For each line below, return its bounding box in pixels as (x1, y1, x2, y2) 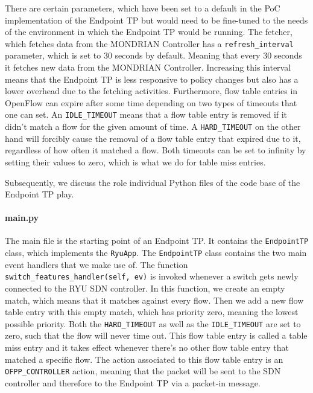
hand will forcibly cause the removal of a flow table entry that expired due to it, (5, 132, 301, 144)
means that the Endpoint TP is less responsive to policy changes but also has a (5, 72, 299, 85)
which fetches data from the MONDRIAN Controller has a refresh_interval (5, 37, 294, 50)
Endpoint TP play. (5, 188, 74, 200)
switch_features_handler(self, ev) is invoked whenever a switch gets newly (5, 270, 299, 283)
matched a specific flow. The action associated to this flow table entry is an (5, 353, 283, 365)
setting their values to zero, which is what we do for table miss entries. (5, 155, 266, 168)
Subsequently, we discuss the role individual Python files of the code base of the (5, 176, 300, 188)
